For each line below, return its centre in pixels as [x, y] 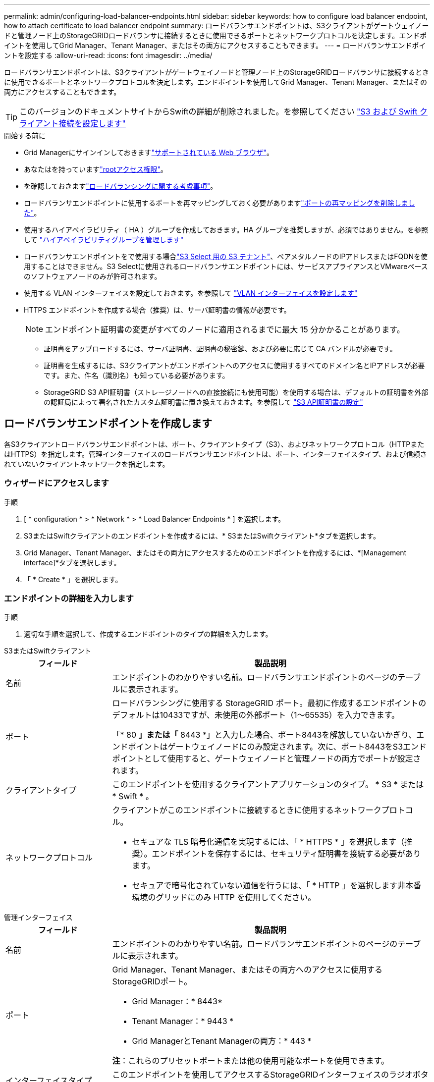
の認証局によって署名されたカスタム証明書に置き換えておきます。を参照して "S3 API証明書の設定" [203, 402]
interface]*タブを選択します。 [72, 562]
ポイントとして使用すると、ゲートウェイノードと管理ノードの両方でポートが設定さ [267, 759]
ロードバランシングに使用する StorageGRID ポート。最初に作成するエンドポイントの [269, 703]
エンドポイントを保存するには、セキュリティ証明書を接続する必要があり [286, 854]
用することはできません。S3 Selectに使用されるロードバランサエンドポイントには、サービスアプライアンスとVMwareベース [226, 266]
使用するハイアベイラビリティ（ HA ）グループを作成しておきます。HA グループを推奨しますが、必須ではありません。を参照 [226, 230]
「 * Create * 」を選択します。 [73, 579]
